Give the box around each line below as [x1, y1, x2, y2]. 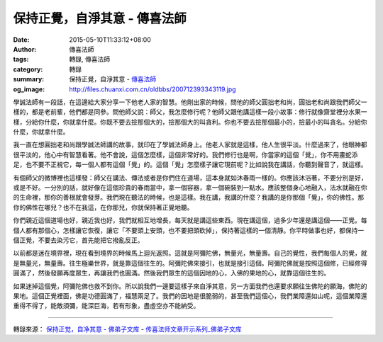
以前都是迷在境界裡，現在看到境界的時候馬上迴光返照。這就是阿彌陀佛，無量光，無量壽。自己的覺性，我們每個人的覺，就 [13, 249, 367, 258]
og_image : [13, 85, 45, 93]
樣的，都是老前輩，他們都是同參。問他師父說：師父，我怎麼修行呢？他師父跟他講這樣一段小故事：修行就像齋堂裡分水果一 [13, 108, 367, 116]
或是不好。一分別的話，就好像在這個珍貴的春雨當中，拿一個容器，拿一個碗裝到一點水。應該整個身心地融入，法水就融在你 [13, 183, 367, 192]
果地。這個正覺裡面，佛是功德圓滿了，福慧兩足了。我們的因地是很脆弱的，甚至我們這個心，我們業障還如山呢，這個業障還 [13, 291, 367, 300]
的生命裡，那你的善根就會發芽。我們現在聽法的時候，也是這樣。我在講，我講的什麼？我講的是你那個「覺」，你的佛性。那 [13, 193, 365, 202]
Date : [13, 35, 30, 44]
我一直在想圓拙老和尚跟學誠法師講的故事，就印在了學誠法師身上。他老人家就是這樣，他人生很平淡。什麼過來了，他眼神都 [13, 140, 367, 149]
